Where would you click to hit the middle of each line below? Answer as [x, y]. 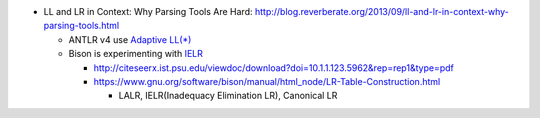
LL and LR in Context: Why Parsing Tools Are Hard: [148, 11]
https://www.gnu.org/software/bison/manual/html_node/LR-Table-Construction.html [267, 81]
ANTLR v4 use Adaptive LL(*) [130, 39]
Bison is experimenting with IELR [136, 54]
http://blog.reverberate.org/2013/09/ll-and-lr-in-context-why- [382, 11]
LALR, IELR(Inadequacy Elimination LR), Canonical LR [228, 96]
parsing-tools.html [81, 26]
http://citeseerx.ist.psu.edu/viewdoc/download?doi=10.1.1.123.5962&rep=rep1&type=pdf [273, 67]
